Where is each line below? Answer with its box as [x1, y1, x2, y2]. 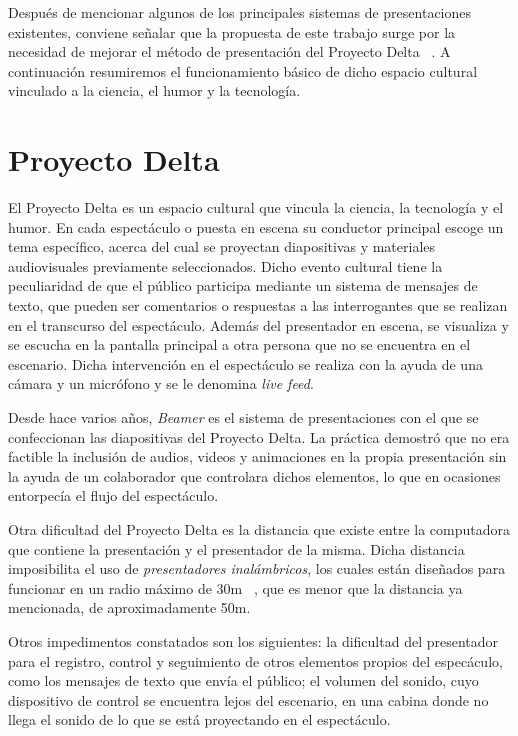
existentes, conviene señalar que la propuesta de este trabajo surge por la [8, 21, 456, 42]
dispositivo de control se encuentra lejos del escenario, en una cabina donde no [8, 689, 489, 710]
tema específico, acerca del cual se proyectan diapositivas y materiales [8, 236, 436, 257]
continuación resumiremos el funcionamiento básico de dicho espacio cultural [8, 60, 478, 81]
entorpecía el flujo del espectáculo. [8, 485, 219, 506]
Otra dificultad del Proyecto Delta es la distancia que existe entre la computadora [8, 519, 511, 539]
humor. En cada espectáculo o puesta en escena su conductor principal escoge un [8, 216, 504, 237]
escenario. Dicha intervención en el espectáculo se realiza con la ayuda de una [8, 353, 483, 374]
